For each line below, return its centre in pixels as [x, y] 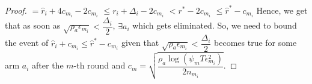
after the [48, 65]
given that [140, 43]
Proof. [16, 10]
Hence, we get [282, 10]
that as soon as [33, 25]
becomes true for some [255, 43]
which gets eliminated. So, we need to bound [215, 25]
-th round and [99, 65]
